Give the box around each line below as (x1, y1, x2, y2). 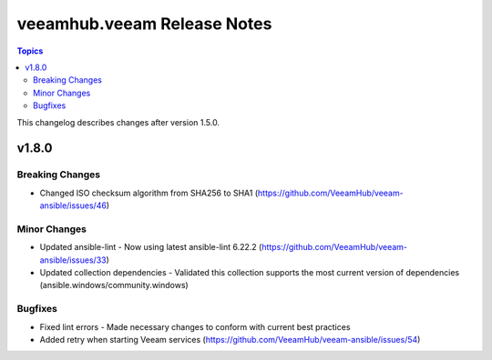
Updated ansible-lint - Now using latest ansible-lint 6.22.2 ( (39, 242, 262, 253)
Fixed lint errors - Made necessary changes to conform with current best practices (39, 321, 351, 332)
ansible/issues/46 (39, 200, 107, 211)
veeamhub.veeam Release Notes (16, 14, 272, 34)
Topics (16, 45, 44, 56)
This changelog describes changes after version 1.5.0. (16, 116, 220, 127)
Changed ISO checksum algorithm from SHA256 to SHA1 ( (39, 187, 259, 198)
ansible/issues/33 (39, 255, 107, 265)
